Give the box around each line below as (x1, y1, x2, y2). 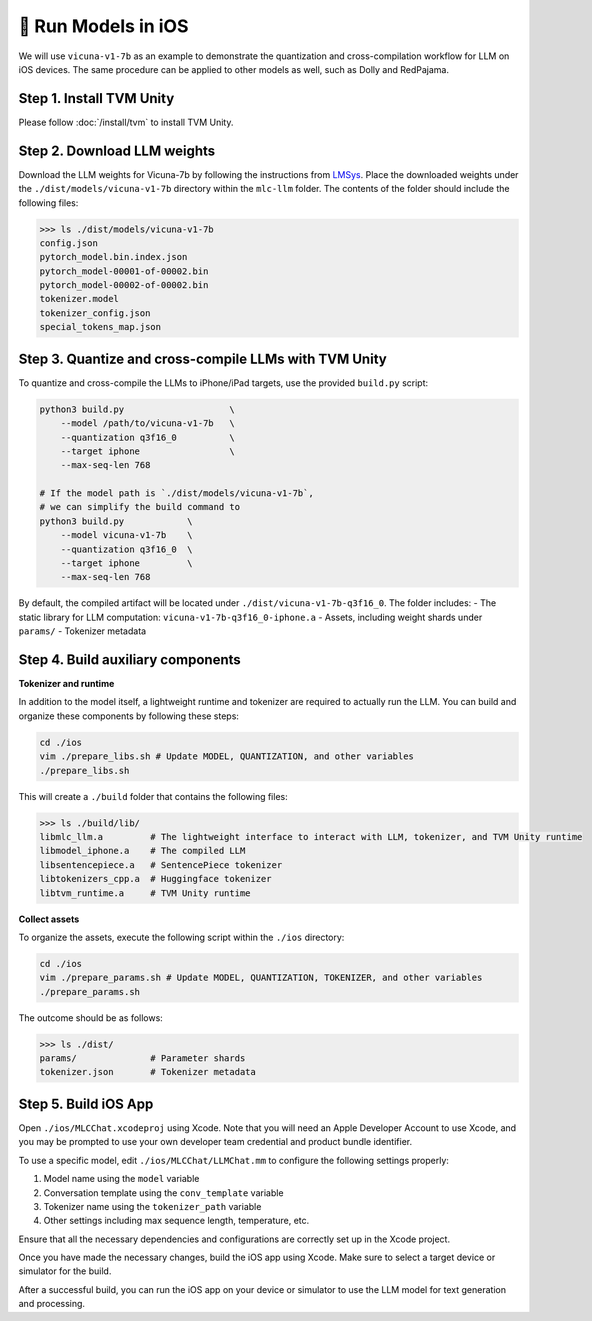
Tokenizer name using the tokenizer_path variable (43, 1200, 262, 1212)
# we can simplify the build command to (39, 501, 240, 513)
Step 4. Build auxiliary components (18, 651, 242, 668)
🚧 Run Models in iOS (18, 15, 189, 37)
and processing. (18, 1298, 85, 1310)
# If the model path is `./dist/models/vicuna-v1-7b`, (39, 488, 314, 499)
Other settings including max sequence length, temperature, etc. (43, 1215, 310, 1227)
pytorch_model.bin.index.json (39, 251, 188, 263)
